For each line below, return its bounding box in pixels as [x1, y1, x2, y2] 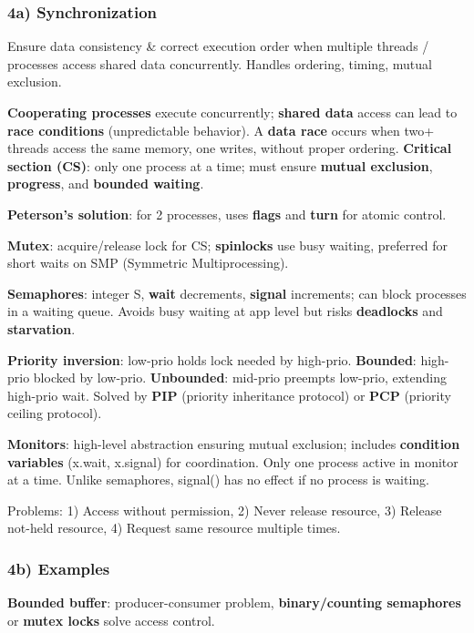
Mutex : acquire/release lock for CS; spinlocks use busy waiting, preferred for [7, 235, 448, 254]
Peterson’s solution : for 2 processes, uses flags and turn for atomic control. [7, 204, 447, 223]
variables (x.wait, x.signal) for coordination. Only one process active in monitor [7, 452, 459, 471]
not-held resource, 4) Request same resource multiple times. [7, 518, 341, 537]
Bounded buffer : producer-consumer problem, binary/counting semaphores [7, 593, 461, 612]
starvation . [7, 319, 76, 338]
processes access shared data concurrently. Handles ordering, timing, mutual [7, 54, 432, 73]
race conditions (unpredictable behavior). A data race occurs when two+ [7, 120, 435, 139]
